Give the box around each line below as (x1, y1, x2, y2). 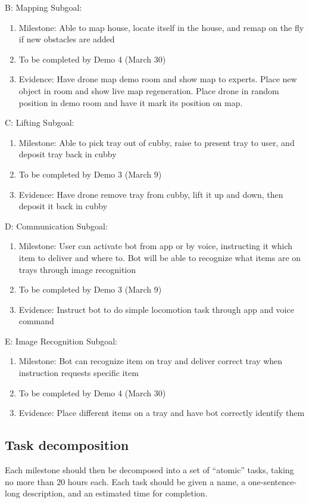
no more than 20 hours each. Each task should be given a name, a (5, 475, 246, 488)
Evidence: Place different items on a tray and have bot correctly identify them (18, 406, 305, 419)
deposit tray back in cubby (18, 148, 117, 160)
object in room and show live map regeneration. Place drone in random (18, 84, 279, 97)
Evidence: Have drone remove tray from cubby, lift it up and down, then (18, 188, 283, 200)
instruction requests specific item (18, 367, 139, 379)
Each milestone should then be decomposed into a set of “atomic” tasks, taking (5, 464, 294, 476)
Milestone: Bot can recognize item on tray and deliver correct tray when (18, 355, 283, 367)
